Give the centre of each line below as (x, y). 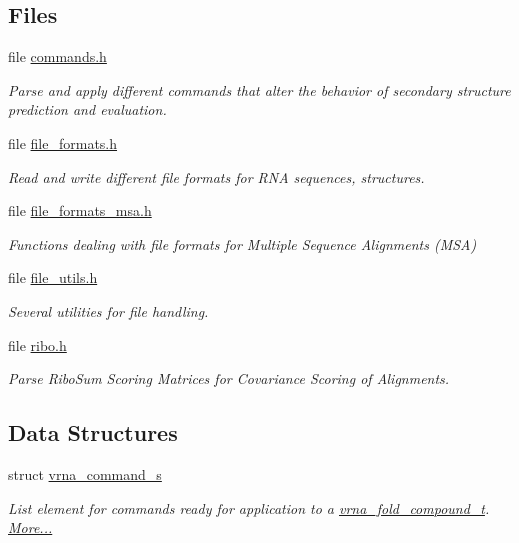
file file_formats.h (63, 142)
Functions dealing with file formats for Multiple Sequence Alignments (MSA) (242, 243)
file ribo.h (37, 344)
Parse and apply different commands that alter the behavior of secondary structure (259, 89)
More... (30, 527)
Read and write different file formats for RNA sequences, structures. (216, 176)
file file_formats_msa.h (80, 210)
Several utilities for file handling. (108, 310)
